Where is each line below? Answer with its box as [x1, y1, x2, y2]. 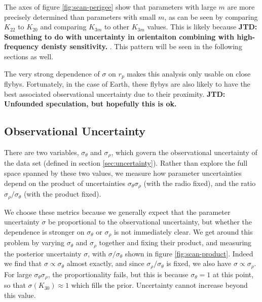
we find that [4, 258, 42, 269]
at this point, [212, 269, 254, 279]
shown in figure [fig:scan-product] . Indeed [125, 248, 253, 258]
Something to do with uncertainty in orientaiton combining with [4, 31, 234, 42]
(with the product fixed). [23, 188, 101, 199]
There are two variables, [4, 147, 79, 157]
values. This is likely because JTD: [147, 21, 257, 32]
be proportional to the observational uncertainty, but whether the [48, 216, 252, 227]
